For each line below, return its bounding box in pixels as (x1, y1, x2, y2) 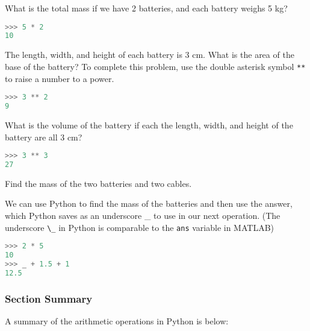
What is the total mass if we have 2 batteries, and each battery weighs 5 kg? (5, 2, 288, 14)
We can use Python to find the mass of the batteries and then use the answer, (5, 197, 293, 210)
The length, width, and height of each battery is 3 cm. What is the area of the (5, 48, 294, 61)
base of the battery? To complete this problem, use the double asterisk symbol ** (5, 60, 306, 72)
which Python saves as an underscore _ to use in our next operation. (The (5, 209, 281, 222)
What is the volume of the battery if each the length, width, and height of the (5, 118, 293, 131)
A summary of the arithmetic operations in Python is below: (5, 315, 229, 327)
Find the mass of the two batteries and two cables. (5, 177, 192, 189)
